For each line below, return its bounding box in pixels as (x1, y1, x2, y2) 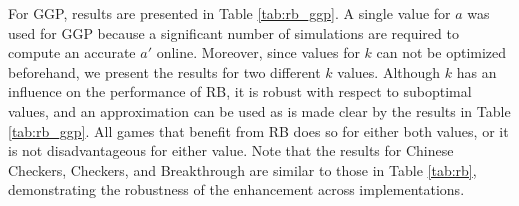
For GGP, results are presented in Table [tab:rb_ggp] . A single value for (8, 3, 451, 23)
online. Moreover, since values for (156, 42, 360, 63)
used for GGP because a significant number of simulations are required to (8, 22, 459, 43)
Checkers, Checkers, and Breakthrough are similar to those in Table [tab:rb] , (8, 159, 477, 180)
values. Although (337, 61, 441, 82)
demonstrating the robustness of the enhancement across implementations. (8, 179, 465, 200)
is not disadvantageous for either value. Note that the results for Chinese (8, 140, 454, 161)
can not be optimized (376, 42, 507, 63)
